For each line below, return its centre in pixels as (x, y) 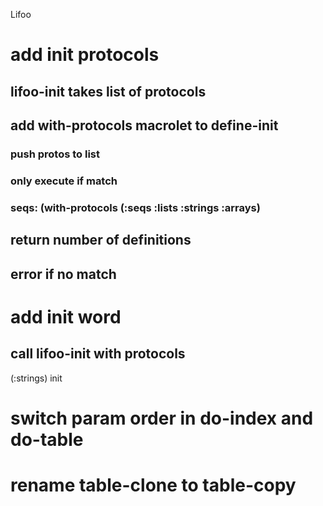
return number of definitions (101, 240)
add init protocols (85, 55)
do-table (47, 439)
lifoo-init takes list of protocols (108, 91)
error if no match (63, 274)
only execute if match (64, 181)
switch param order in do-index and (162, 418)
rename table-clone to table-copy (153, 485)
